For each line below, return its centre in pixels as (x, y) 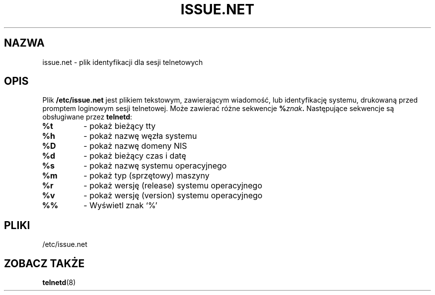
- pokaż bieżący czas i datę (135, 156)
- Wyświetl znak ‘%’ (120, 206)
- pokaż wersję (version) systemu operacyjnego (173, 196)
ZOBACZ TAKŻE (44, 263)
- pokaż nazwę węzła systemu (140, 136)
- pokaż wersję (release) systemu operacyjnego (173, 186)
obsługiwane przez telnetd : (87, 117)
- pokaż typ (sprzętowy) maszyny (146, 176)
